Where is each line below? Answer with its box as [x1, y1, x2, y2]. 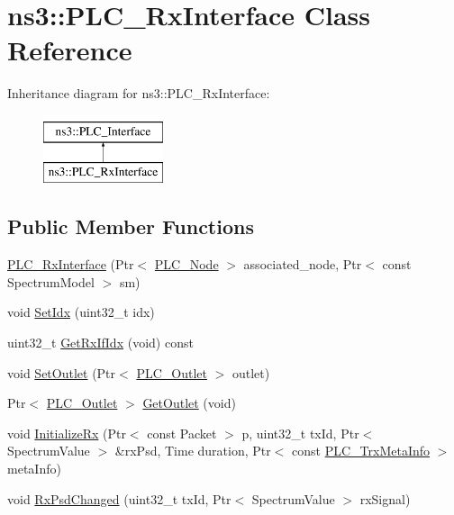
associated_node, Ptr [243, 255, 362, 274]
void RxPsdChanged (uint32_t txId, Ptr [7, 489, 232, 508]
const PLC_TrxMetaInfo [292, 441, 431, 460]
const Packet [147, 423, 217, 442]
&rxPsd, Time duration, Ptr [114, 441, 271, 460]
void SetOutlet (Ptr [7, 363, 116, 382]
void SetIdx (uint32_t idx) [7, 303, 155, 321]
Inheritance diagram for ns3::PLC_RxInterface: [7, 84, 270, 103]
